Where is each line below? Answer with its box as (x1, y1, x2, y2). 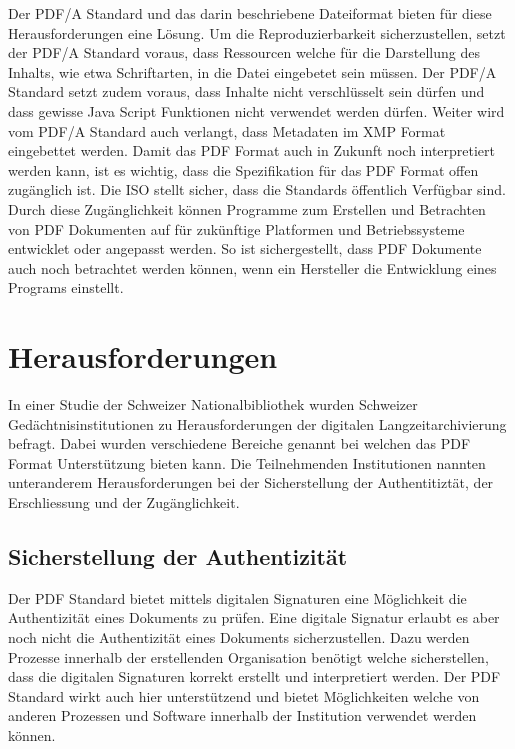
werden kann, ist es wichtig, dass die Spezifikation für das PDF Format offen (8, 159, 479, 180)
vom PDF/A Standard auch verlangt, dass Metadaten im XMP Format (8, 120, 446, 141)
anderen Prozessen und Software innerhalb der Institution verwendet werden (8, 705, 477, 726)
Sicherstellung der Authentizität (8, 540, 348, 571)
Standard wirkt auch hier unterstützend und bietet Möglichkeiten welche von (8, 685, 480, 706)
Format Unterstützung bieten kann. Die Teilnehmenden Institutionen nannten (8, 452, 486, 473)
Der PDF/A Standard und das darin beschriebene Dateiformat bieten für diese (8, 3, 492, 23)
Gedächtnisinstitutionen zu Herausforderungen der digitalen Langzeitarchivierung (8, 413, 507, 434)
